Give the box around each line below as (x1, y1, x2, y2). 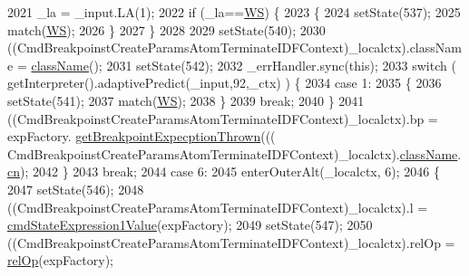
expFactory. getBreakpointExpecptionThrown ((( (7, 127, 276, 146)
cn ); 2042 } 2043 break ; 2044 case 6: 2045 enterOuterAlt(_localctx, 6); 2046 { (7, 162, 440, 181)
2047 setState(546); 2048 (7, 179, 144, 198)
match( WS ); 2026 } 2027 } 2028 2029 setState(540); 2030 (7, 20, 326, 39)
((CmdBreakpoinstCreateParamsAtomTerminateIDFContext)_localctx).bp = (7, 109, 438, 128)
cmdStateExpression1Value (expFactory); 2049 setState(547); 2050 (7, 215, 373, 234)
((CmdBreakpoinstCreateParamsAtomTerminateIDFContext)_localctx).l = (7, 197, 428, 216)
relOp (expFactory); (7, 251, 113, 270)
